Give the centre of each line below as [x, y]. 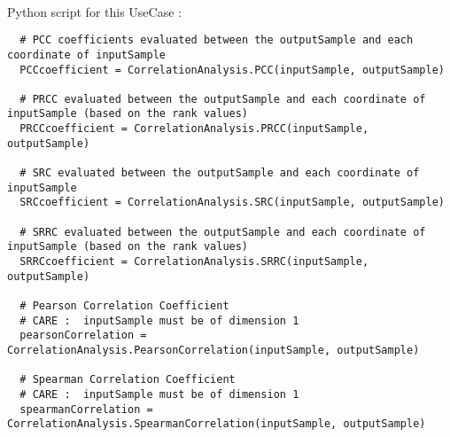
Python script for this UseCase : [94, 11]
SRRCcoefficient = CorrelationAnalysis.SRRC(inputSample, [194, 262]
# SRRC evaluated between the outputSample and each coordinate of [223, 232]
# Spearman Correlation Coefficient [128, 380]
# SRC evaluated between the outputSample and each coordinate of [220, 173]
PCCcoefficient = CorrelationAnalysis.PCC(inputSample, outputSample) [232, 70]
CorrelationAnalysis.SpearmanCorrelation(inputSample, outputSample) [217, 424]
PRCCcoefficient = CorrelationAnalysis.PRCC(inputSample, [194, 129]
